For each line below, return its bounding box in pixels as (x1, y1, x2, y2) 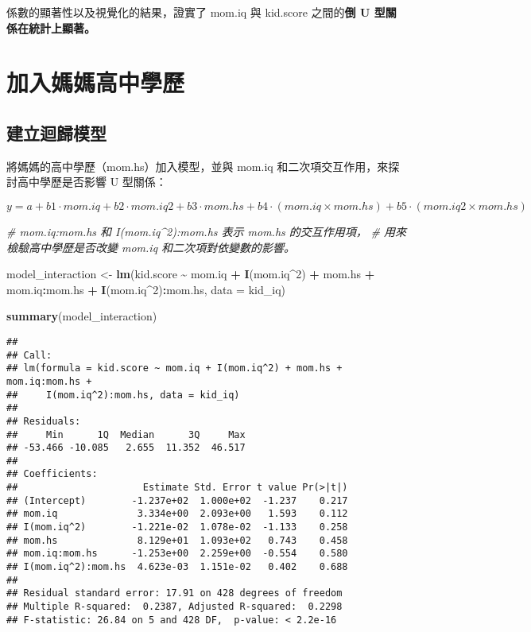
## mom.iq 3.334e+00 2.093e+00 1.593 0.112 (6, 508, 348, 520)
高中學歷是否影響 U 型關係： (17, 173, 167, 190)
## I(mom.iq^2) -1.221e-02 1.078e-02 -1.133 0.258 (6, 521, 348, 533)
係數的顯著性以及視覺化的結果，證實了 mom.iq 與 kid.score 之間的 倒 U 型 (6, 4, 386, 20)
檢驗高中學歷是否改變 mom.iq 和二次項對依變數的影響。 (6, 238, 296, 255)
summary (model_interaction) (6, 308, 157, 324)
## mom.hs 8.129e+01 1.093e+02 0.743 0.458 (6, 534, 348, 546)
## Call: (6, 349, 52, 361)
